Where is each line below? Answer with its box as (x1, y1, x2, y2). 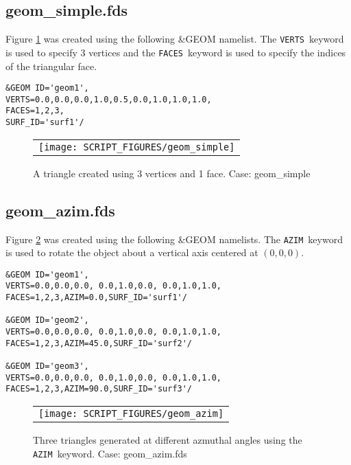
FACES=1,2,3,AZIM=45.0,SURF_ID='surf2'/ (5, 338, 193, 348)
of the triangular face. (5, 58, 97, 73)
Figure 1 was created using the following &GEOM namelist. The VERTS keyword (5, 32, 344, 46)
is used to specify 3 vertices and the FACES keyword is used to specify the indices (5, 45, 346, 59)
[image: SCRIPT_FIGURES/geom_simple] (38, 141, 235, 152)
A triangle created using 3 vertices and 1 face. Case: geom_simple (33, 166, 311, 180)
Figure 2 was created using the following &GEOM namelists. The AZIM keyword (5, 231, 343, 246)
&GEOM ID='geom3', (5, 361, 89, 372)
